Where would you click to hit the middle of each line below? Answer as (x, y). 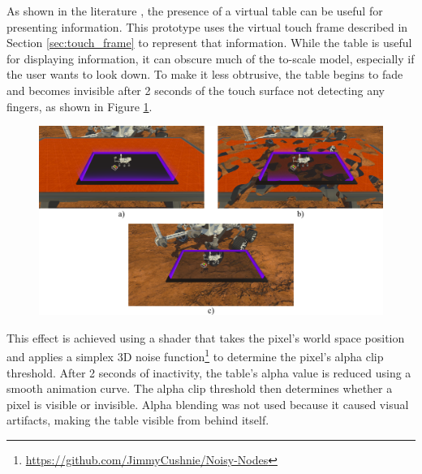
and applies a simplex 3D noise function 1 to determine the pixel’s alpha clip (195, 355)
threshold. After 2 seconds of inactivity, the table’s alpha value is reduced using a (209, 372)
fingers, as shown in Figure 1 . (80, 106)
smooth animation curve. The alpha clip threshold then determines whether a (200, 388)
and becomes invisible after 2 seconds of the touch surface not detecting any (196, 90)
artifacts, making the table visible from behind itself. (138, 420)
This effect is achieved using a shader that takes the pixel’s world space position (206, 337)
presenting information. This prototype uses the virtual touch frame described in (207, 26)
